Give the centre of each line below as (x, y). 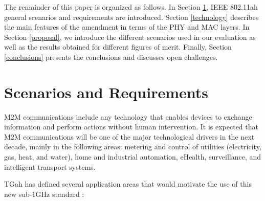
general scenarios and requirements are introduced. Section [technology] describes (131, 17)
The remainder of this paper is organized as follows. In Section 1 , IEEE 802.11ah (131, 7)
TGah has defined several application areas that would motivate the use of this (128, 184)
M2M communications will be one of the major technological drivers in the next (129, 136)
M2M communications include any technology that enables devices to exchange (128, 116)
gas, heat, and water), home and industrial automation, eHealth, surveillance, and (133, 157)
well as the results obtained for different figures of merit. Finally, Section (118, 47)
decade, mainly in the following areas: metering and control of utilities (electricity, (133, 147)
